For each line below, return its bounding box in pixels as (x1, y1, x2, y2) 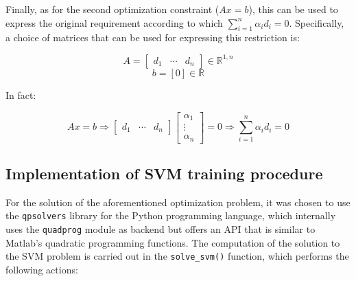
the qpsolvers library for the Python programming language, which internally (5, 208, 336, 223)
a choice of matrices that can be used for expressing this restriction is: (5, 30, 300, 45)
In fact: (5, 87, 36, 102)
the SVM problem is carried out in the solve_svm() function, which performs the (5, 249, 349, 263)
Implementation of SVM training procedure (5, 162, 323, 183)
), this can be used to (248, 2, 338, 16)
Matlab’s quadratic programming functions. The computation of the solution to (5, 235, 340, 249)
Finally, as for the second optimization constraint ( (5, 2, 219, 16)
